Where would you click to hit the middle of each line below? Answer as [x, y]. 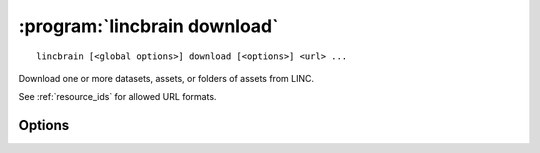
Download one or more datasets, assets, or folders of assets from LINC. [166, 78]
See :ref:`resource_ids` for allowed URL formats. [117, 97]
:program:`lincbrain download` [148, 26]
